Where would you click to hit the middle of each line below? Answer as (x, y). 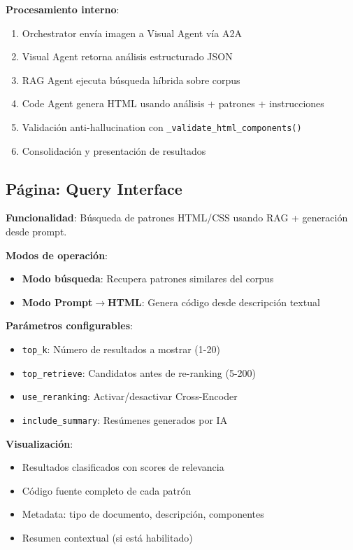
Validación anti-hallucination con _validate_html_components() (162, 126)
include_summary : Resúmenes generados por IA (125, 419)
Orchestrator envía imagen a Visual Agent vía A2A (132, 33)
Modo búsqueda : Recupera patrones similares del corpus (148, 279)
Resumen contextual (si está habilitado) (107, 537)
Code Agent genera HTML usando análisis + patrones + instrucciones (173, 103)
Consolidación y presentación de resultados (114, 150)
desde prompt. (36, 232)
